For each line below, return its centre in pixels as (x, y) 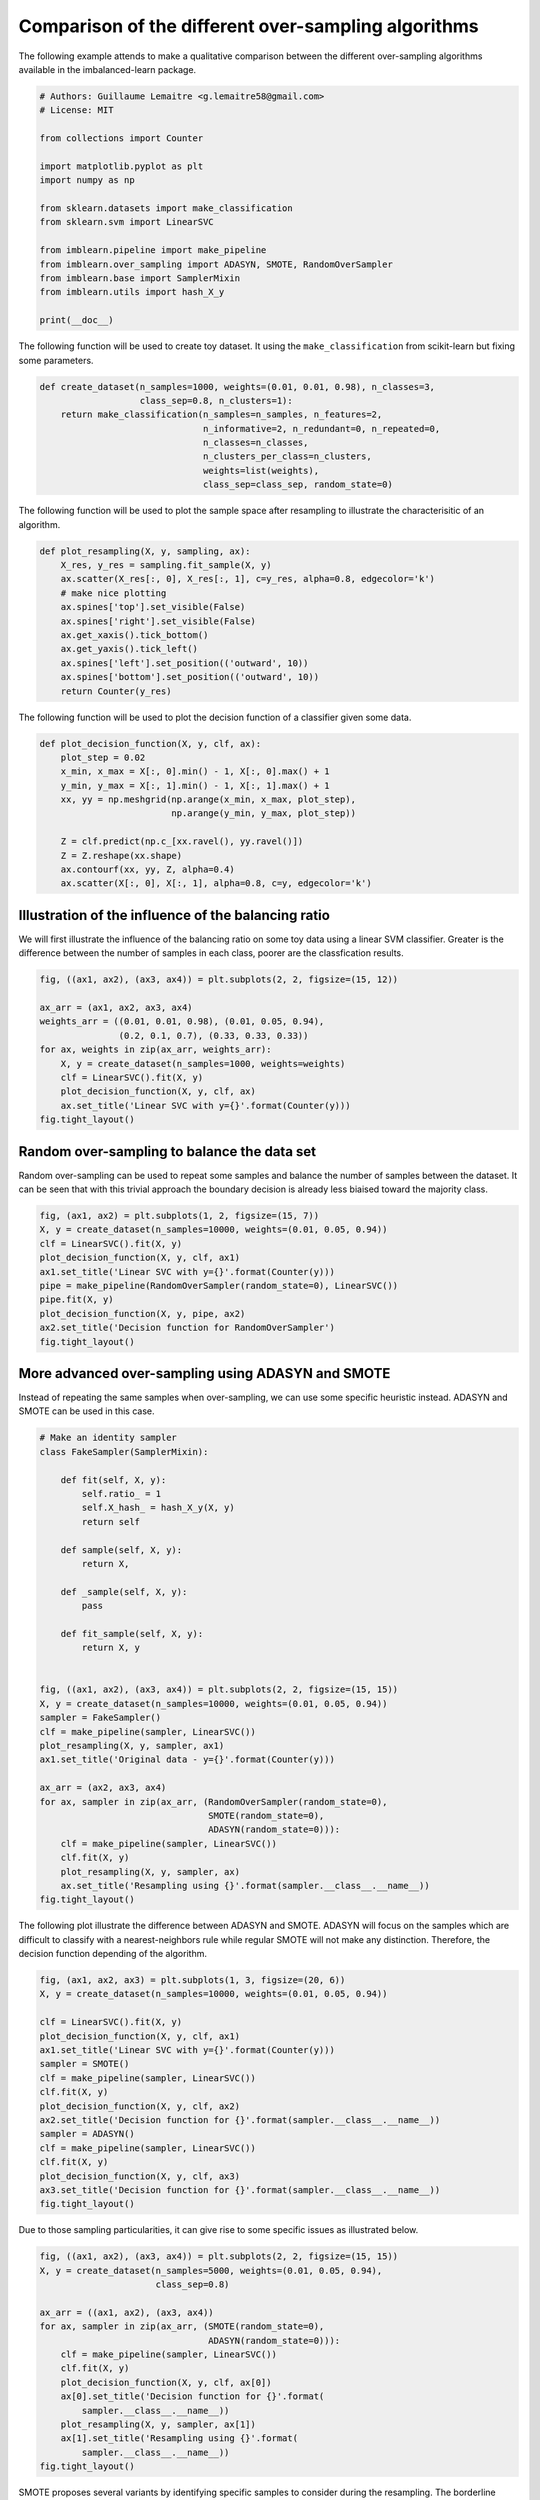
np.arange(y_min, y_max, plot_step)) (264, 813)
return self (110, 1521)
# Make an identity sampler (108, 1438)
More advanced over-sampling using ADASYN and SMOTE (204, 1373)
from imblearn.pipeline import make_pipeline (153, 250)
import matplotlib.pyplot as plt (121, 166)
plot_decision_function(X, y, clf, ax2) (139, 2106)
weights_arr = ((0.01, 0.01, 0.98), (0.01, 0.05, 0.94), (182, 1021)
